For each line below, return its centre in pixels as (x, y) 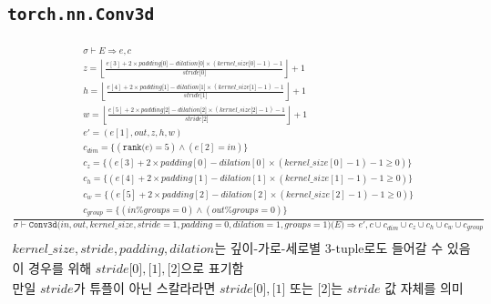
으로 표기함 (212, 269)
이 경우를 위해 (52, 269)
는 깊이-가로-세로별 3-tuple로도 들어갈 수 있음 (343, 250)
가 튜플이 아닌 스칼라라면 (144, 289)
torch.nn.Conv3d (81, 15)
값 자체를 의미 (424, 289)
